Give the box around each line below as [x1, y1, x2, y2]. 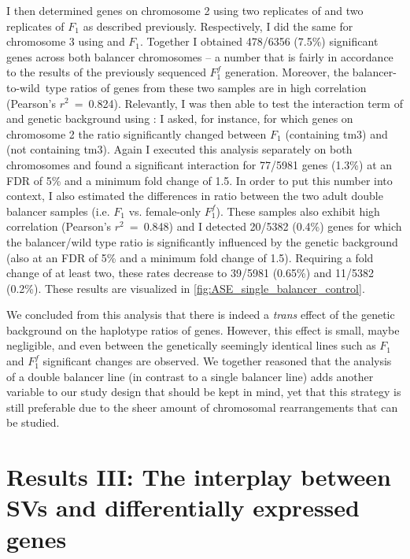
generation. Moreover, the [224, 64, 349, 80]
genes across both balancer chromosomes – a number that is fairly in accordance [6, 48, 393, 65]
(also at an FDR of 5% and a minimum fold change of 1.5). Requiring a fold [6, 249, 374, 265]
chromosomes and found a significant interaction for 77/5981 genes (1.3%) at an [6, 156, 393, 172]
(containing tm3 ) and [285, 125, 388, 142]
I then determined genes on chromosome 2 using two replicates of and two [6, 2, 364, 18]
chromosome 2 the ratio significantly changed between [6, 125, 267, 142]
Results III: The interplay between [6, 461, 391, 493]
